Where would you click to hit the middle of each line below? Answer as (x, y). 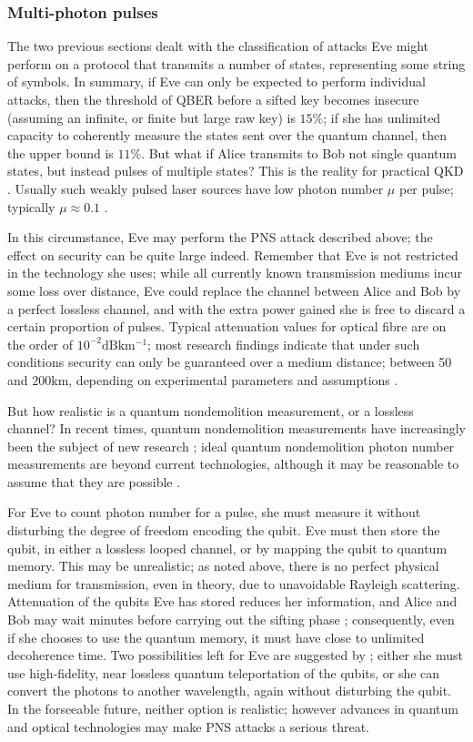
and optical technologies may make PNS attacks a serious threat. (188, 726)
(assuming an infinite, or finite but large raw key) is (151, 117)
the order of (40, 344)
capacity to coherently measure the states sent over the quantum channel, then (227, 135)
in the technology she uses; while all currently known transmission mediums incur (235, 273)
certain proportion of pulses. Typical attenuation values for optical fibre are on (227, 326)
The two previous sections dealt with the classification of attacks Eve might (218, 46)
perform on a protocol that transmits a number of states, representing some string (236, 63)
